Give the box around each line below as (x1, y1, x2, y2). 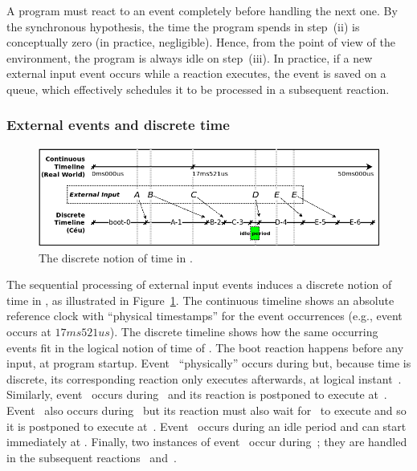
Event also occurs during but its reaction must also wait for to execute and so (6, 401, 407, 418)
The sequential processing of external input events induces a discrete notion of (6, 276, 392, 293)
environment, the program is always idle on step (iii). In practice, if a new (6, 49, 373, 66)
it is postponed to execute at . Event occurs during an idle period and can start (6, 417, 407, 434)
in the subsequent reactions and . (6, 449, 177, 465)
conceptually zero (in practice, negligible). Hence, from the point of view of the (6, 34, 395, 51)
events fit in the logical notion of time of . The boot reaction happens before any (6, 339, 404, 355)
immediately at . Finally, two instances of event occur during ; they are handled (6, 433, 407, 450)
